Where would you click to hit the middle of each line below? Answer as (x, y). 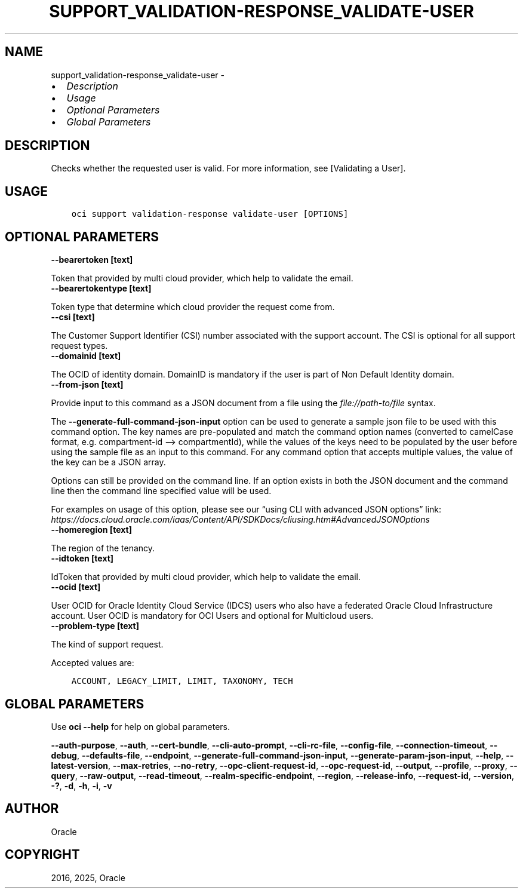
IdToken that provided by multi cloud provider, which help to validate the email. (206, 577)
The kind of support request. (107, 645)
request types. (79, 346)
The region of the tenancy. (103, 548)
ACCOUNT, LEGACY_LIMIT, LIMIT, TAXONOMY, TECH (182, 681)
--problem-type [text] (95, 626)
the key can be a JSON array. (108, 462)
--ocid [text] (76, 587)
